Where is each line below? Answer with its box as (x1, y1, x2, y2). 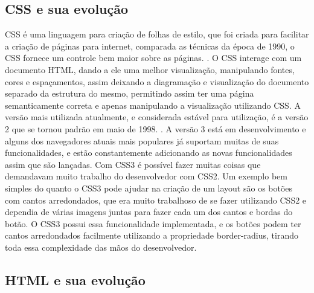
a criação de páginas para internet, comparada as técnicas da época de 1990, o (5, 39, 295, 52)
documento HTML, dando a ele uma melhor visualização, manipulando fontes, (5, 63, 295, 76)
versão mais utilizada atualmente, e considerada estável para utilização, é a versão (5, 111, 309, 123)
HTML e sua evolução (5, 270, 146, 289)
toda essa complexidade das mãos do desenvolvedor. (5, 240, 197, 253)
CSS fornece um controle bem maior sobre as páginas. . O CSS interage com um (5, 51, 302, 64)
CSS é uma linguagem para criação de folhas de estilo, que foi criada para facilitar (5, 28, 309, 40)
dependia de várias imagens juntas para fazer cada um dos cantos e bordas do (5, 205, 293, 218)
